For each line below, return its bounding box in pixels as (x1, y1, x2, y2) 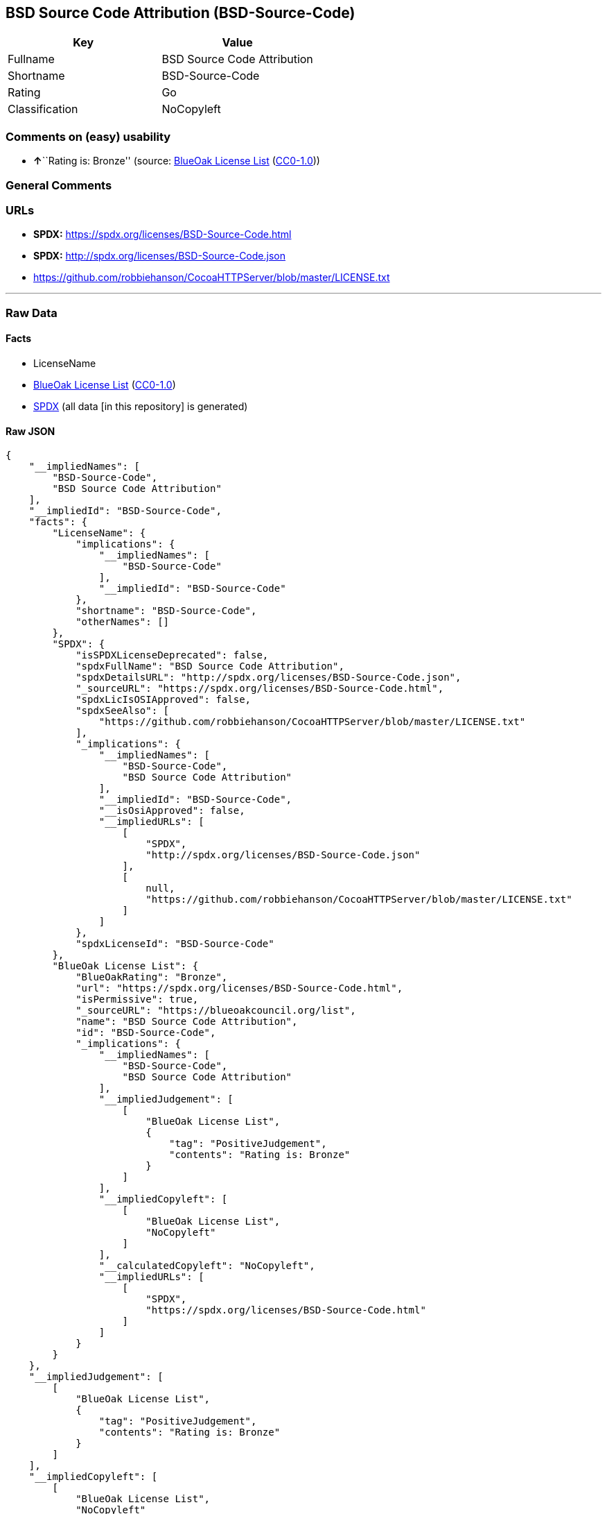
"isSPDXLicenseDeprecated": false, (76, 649, 269, 661)
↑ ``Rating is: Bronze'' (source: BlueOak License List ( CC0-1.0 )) (33, 155, 320, 167)
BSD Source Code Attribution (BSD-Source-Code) (6, 4, 355, 22)
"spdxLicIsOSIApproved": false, (76, 694, 252, 706)
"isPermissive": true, (76, 994, 199, 1005)
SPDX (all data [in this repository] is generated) (33, 400, 248, 412)
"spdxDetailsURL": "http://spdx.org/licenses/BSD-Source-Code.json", (76, 672, 461, 683)
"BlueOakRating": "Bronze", (76, 971, 228, 983)
